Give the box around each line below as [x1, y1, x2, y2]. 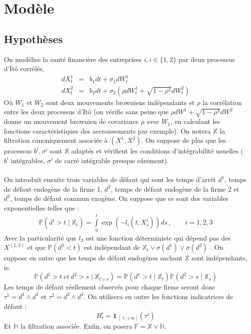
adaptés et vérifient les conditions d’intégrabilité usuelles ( [71, 146, 244, 156]
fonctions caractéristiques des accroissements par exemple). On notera [4, 125, 211, 136]
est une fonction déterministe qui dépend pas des [86, 232, 231, 243]
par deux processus [178, 54, 235, 64]
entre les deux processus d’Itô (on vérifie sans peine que [4, 106, 169, 117]
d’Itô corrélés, [4, 63, 44, 74]
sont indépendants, [192, 253, 248, 263]
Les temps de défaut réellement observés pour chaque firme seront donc [4, 282, 216, 292]
